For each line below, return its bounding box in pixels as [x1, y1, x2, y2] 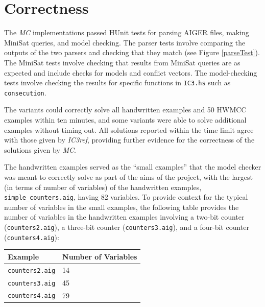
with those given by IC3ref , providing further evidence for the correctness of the [4, 134, 255, 145]
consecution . [4, 87, 46, 98]
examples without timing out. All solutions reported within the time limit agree [4, 124, 254, 135]
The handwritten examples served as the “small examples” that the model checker [4, 161, 261, 172]
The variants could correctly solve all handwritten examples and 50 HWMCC [4, 104, 247, 115]
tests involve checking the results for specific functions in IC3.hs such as [4, 77, 231, 88]
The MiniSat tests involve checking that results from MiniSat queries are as [4, 57, 240, 67]
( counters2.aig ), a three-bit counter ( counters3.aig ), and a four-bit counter [4, 222, 249, 232]
